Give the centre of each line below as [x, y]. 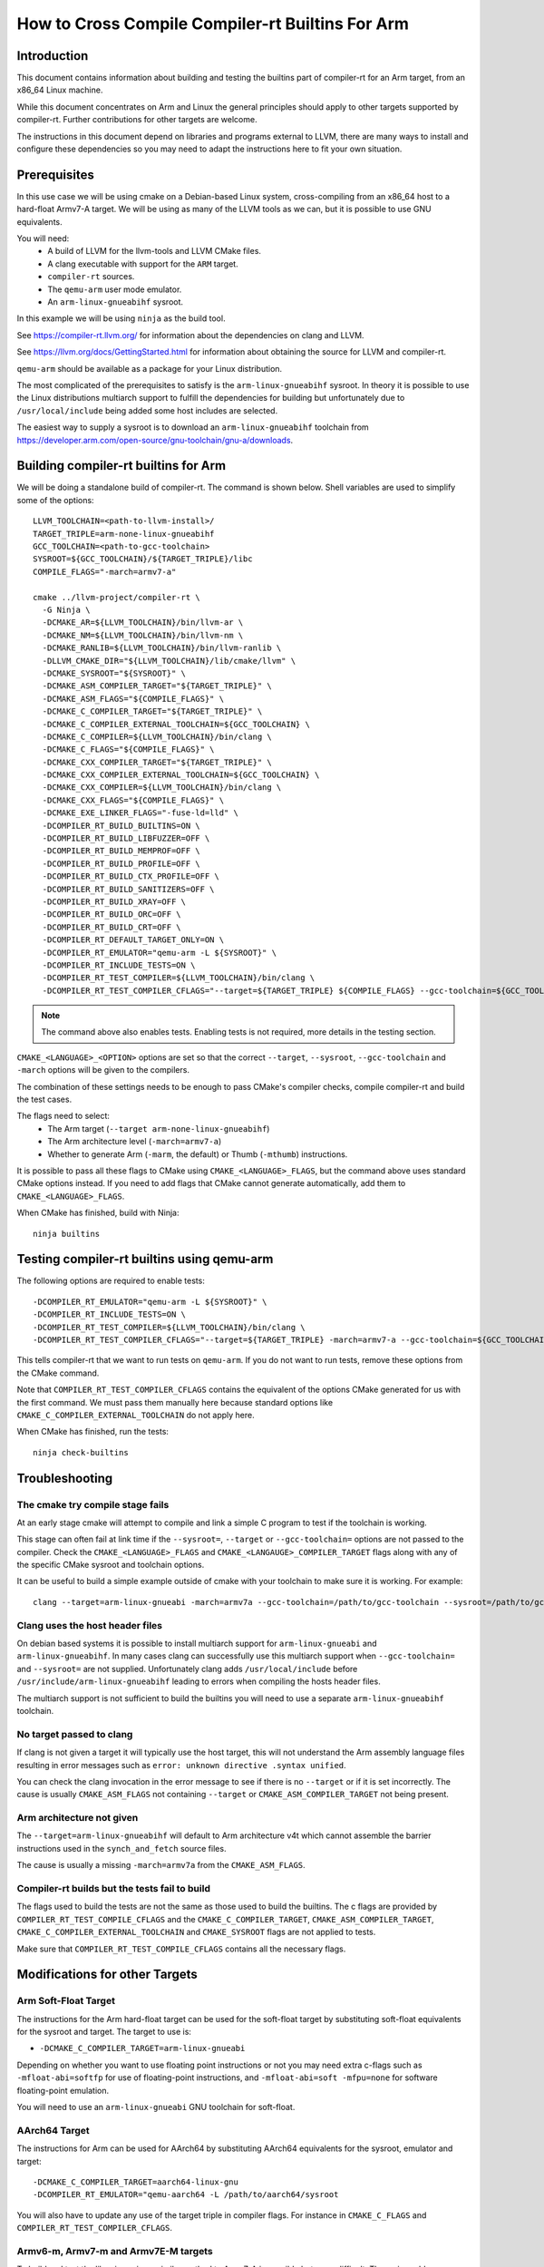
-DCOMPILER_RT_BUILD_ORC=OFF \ [112, 915]
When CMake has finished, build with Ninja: [98, 1213]
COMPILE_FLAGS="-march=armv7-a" [105, 572]
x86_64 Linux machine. [60, 90]
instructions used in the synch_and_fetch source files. [121, 1848]
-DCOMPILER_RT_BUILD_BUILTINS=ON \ [121, 826]
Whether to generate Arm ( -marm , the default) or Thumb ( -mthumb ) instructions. [198, 1154]
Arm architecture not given [78, 1818]
